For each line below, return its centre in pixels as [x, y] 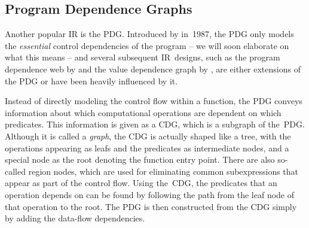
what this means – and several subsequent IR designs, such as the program [143, 57]
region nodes [51, 171]
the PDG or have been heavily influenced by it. [91, 80]
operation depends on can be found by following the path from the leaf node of [150, 194]
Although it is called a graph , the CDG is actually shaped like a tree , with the [148, 136]
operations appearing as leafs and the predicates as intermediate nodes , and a [147, 148]
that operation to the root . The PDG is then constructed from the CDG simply [151, 206]
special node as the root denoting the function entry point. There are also [140, 159]
